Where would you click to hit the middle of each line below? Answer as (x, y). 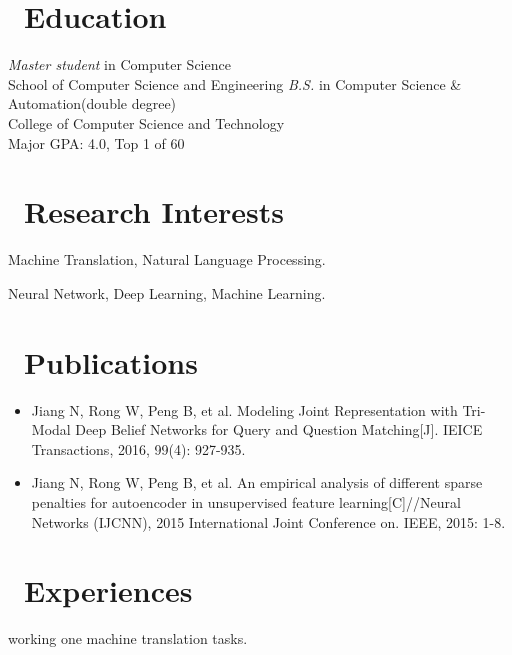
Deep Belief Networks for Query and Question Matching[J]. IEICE (279, 429)
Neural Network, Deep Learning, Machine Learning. (167, 292)
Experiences (108, 590)
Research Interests (154, 211)
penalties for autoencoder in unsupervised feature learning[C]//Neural (246, 501)
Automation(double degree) (92, 103)
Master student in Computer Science (119, 64)
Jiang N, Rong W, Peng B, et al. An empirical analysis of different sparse (257, 482)
